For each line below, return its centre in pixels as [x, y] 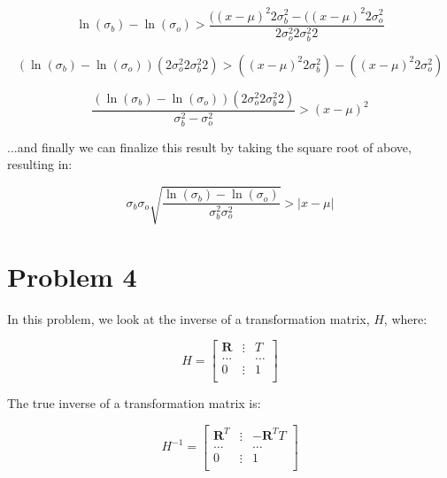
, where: [405, 318]
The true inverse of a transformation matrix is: [134, 403]
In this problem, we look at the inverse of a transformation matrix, [189, 318]
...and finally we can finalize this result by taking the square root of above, [209, 146]
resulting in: [40, 164]
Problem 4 [72, 276]
